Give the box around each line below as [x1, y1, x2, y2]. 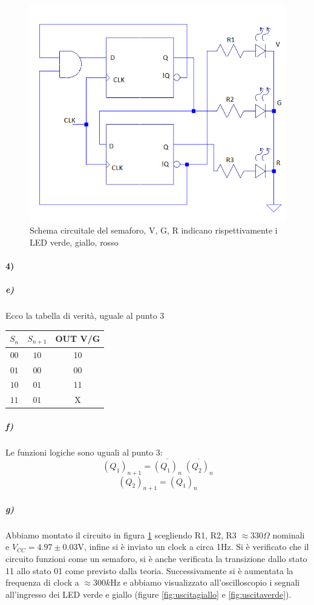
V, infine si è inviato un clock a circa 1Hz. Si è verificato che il [77, 540, 309, 553]
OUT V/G [55, 332, 100, 345]
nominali [272, 528, 305, 541]
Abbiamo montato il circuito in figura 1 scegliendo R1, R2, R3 [5, 528, 237, 541]
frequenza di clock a [5, 576, 79, 589]
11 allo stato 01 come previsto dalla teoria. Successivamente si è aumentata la [5, 564, 293, 577]
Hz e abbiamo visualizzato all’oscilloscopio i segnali [110, 576, 300, 589]
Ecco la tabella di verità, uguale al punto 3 [5, 309, 165, 321]
